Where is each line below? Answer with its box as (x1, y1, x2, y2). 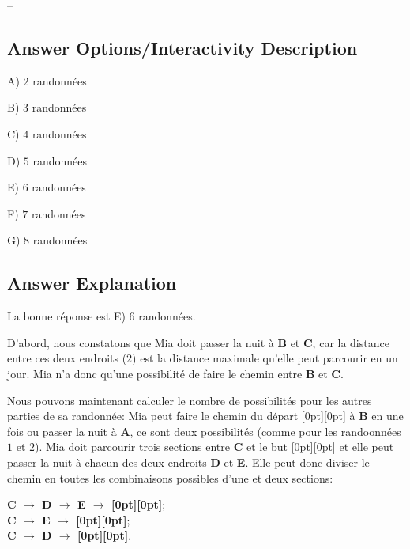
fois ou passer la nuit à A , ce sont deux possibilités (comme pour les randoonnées (7, 422, 401, 439)
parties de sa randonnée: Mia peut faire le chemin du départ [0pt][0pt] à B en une (7, 407, 404, 424)
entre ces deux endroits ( (7, 350, 127, 366)
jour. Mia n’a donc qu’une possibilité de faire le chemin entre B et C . (7, 365, 344, 381)
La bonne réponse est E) (7, 308, 126, 324)
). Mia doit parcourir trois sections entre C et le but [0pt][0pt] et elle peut (35, 438, 394, 455)
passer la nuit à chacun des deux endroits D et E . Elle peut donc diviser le (7, 453, 370, 470)
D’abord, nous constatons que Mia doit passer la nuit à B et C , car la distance (7, 334, 389, 350)
